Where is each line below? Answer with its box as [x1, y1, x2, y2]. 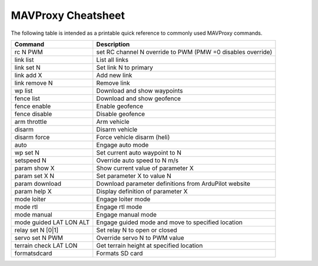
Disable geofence [96, 110, 145, 118]
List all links [96, 55, 129, 64]
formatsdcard [14, 249, 52, 257]
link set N [14, 63, 41, 71]
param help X [14, 187, 52, 195]
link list [14, 55, 34, 64]
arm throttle [14, 117, 47, 126]
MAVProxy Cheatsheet [11, 9, 125, 22]
